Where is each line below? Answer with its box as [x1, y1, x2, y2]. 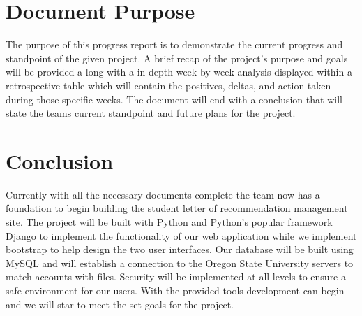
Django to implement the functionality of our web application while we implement [6, 228, 357, 243]
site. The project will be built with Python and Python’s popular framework [6, 215, 333, 229]
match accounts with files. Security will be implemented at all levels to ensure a [6, 269, 346, 284]
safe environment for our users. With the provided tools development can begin [6, 282, 345, 297]
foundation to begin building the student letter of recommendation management [6, 201, 348, 215]
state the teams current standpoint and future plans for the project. [6, 106, 296, 120]
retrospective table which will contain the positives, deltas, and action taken [6, 78, 331, 92]
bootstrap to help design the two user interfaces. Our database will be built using [6, 242, 354, 257]
